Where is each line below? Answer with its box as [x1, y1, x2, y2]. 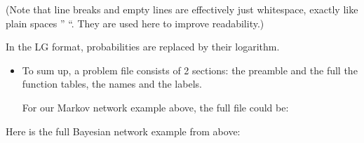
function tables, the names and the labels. [22, 76, 202, 91]
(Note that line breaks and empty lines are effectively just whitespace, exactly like [6, 2, 358, 16]
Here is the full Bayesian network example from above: [6, 123, 241, 138]
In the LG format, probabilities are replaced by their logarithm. [6, 39, 280, 54]
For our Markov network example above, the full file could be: [22, 100, 289, 114]
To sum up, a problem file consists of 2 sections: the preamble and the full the [22, 62, 358, 77]
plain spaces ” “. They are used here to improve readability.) [6, 15, 264, 30]
